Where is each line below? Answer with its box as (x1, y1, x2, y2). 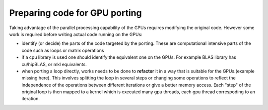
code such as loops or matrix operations (21, 47, 104, 53)
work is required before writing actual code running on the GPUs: (9, 31, 142, 37)
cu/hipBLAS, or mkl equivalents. (21, 61, 87, 67)
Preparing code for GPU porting (9, 7, 142, 18)
